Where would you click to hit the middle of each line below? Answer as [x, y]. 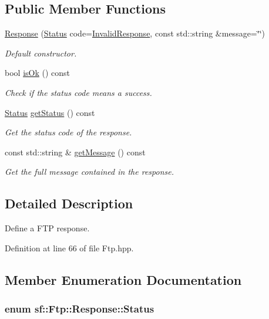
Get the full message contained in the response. [89, 172]
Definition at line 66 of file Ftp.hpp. [69, 247]
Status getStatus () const [50, 112]
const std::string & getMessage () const [75, 152]
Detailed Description [69, 203]
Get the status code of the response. [68, 132]
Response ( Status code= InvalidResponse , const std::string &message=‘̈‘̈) [135, 33]
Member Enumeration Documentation [123, 279]
